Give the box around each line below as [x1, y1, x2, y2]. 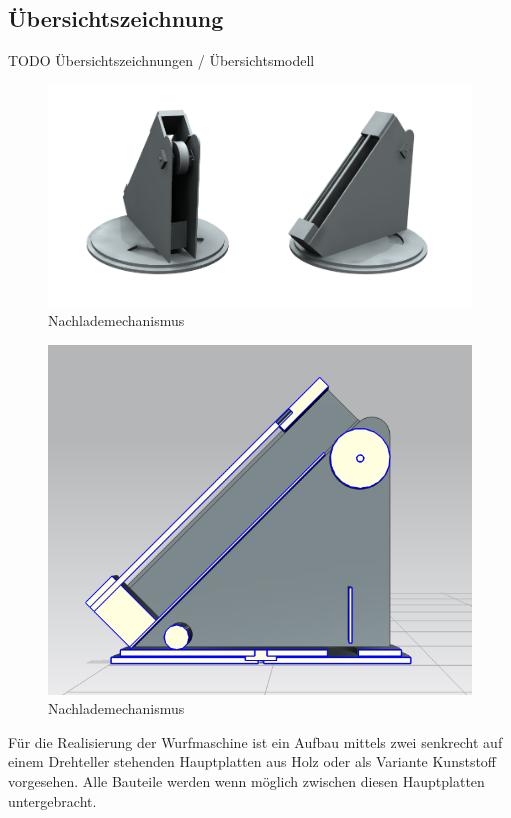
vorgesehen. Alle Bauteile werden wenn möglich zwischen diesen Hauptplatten [8, 770, 485, 791]
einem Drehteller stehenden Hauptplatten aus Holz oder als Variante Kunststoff [8, 751, 497, 772]
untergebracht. [8, 790, 97, 811]
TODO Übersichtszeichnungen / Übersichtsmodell [8, 50, 315, 71]
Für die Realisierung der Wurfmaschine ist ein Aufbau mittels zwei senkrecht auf [8, 731, 503, 752]
